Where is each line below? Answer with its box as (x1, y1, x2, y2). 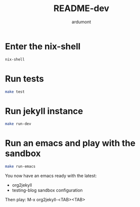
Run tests (5, 73, 44, 84)
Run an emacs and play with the (5, 138, 136, 149)
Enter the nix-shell (5, 41, 81, 52)
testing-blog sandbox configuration (12, 187, 83, 193)
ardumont (72, 19, 91, 25)
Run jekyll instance (5, 105, 83, 117)
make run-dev (5, 121, 31, 126)
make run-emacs (5, 164, 36, 169)
